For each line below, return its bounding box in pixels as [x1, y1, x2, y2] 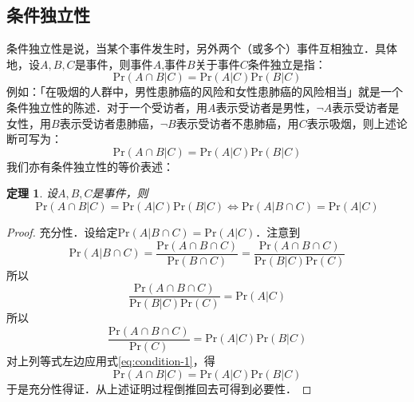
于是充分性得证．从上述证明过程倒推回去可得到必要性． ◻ [6, 380, 312, 396]
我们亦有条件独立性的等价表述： [6, 157, 174, 174]
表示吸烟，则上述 [306, 114, 396, 131]
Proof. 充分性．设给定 [6, 223, 118, 240]
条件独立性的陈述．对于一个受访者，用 [6, 98, 207, 115]
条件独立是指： [247, 55, 326, 72]
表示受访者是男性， [215, 98, 317, 115]
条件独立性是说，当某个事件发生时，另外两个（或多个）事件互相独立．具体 [6, 40, 397, 57]
